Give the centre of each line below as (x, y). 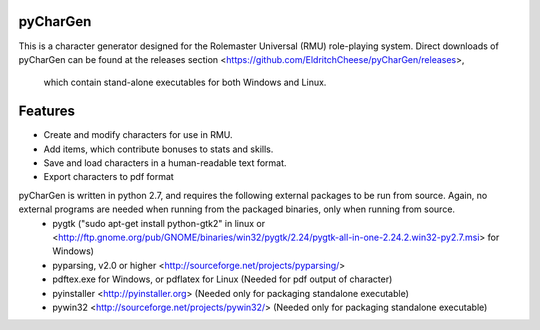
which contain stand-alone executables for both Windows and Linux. (185, 82)
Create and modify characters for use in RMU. (138, 135)
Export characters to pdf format (108, 177)
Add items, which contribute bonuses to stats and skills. (158, 149)
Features (46, 111)
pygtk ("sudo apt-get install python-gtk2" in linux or (158, 223)
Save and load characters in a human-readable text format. (165, 162)
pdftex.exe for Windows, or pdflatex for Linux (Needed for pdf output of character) (222, 279)
